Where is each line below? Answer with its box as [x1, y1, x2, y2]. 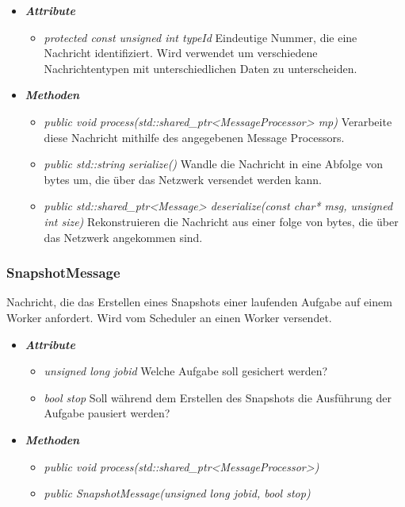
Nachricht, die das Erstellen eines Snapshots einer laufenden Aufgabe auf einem [6, 294, 392, 310]
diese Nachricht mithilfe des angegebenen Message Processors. [44, 129, 345, 145]
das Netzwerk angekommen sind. [44, 229, 203, 245]
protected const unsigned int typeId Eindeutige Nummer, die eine [44, 29, 357, 45]
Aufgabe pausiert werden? [44, 405, 170, 421]
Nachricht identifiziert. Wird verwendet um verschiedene [44, 44, 318, 61]
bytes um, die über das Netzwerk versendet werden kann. [44, 171, 322, 187]
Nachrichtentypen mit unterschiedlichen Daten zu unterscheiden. [44, 60, 357, 76]
